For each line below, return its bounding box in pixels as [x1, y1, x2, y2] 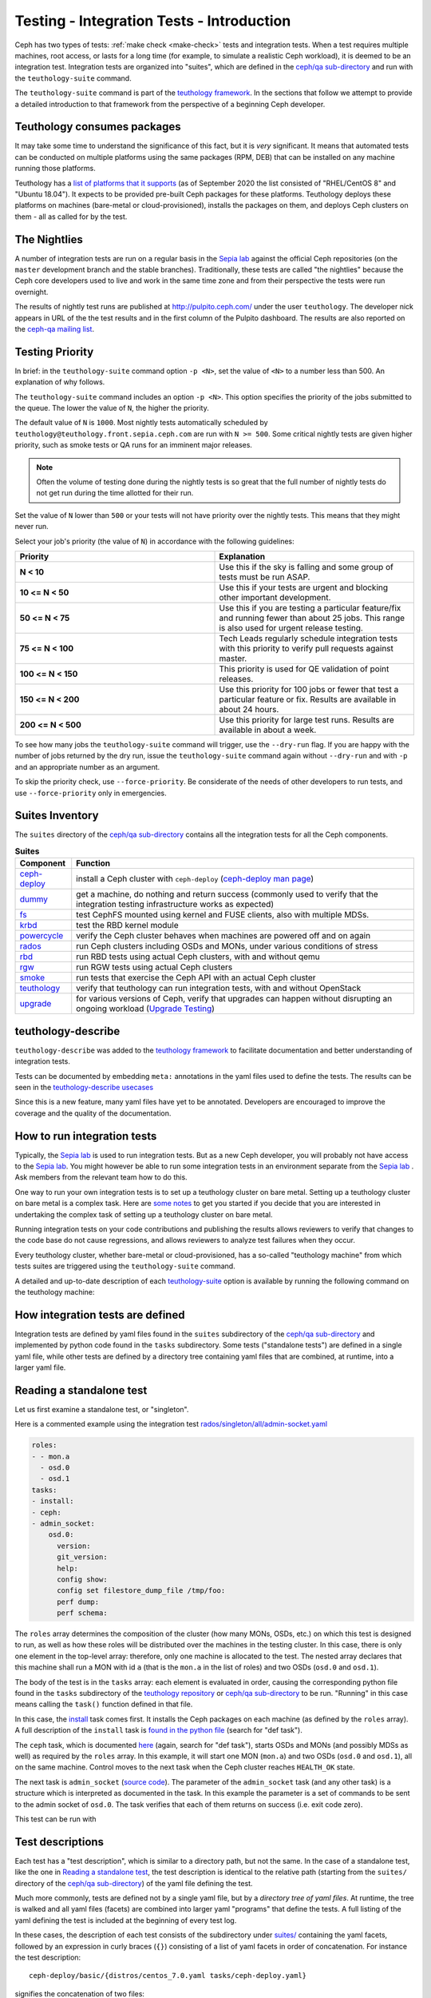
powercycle [19, 930, 64, 941]
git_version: [57, 1553, 108, 1562]
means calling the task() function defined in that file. [14, 1699, 193, 1709]
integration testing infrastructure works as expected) [76, 899, 275, 910]
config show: [57, 1574, 108, 1584]
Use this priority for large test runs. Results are [219, 714, 394, 725]
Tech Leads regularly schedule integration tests [219, 632, 398, 643]
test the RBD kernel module [76, 920, 179, 931]
